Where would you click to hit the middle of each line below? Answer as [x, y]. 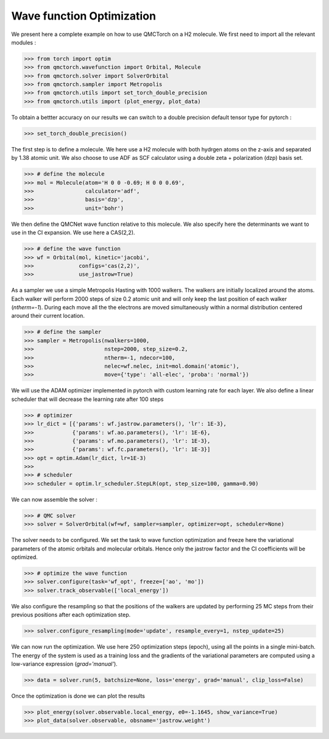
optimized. [24, 557]
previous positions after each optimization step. [71, 615]
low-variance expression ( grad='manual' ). [65, 664]
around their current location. [48, 316]
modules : [24, 42]
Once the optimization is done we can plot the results [78, 696]
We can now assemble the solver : [54, 499]
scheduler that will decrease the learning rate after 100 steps [87, 399]
